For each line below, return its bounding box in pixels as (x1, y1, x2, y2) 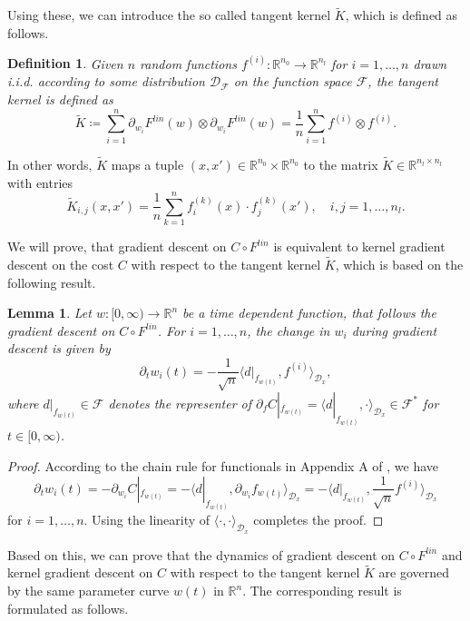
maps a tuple (111, 154, 184, 173)
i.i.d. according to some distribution (7, 72, 205, 91)
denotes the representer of (108, 393, 252, 412)
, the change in (247, 320, 330, 340)
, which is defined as (345, 5, 458, 25)
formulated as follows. (7, 598, 129, 617)
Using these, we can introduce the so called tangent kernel (7, 5, 331, 25)
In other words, (7, 154, 93, 173)
